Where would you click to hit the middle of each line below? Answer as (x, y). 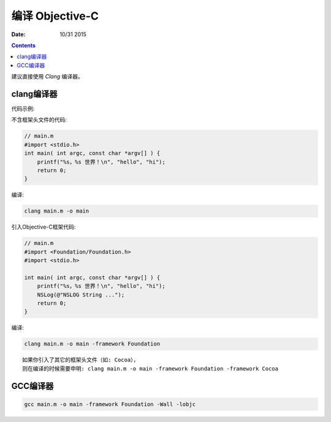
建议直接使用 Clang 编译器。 (47, 77)
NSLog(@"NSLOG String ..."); (81, 295)
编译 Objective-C (55, 16)
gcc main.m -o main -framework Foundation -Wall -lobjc (110, 404)
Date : (18, 34)
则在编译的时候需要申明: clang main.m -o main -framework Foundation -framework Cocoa (150, 368)
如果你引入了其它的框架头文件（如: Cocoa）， (81, 360)
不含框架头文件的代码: (39, 120)
